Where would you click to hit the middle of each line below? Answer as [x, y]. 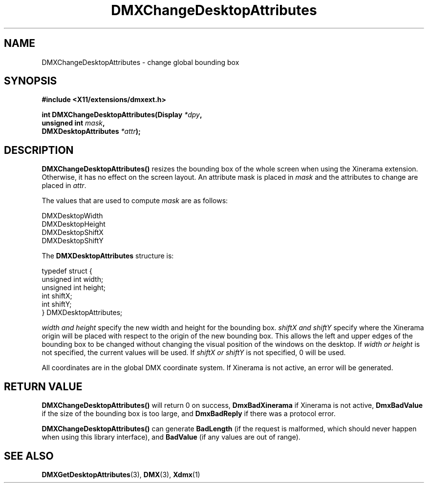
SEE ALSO [29, 456]
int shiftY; [57, 304]
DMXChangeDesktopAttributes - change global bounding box [140, 62]
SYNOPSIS [31, 81]
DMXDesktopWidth [72, 216]
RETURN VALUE [43, 386]
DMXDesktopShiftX [73, 233]
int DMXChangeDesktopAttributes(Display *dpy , [122, 115]
